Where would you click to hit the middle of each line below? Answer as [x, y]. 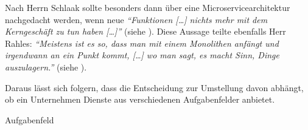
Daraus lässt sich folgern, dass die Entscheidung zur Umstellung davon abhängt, [154, 87]
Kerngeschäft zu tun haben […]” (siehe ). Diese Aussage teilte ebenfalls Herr [145, 31]
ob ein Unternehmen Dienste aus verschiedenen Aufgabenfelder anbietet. [140, 99]
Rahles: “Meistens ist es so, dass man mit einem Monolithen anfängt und [142, 43]
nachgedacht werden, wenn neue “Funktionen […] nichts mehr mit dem [136, 19]
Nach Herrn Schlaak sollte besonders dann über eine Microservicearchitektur [148, 7]
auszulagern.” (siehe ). [46, 67]
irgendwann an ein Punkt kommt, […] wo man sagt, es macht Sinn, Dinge [142, 55]
